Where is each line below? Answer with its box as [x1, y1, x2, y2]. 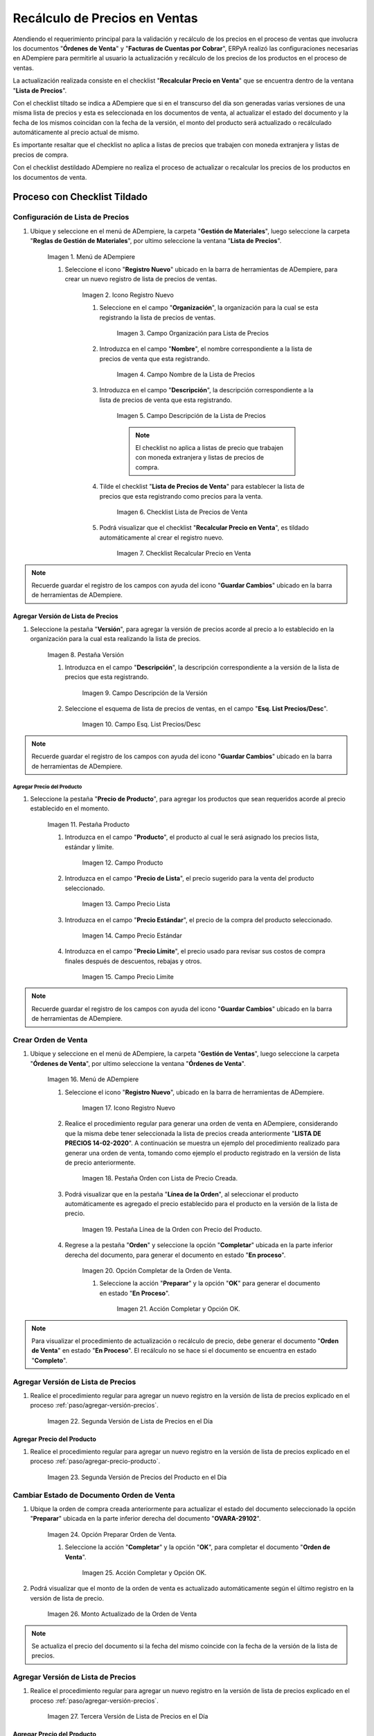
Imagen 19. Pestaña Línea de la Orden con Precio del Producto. [82, 1225, 262, 1233]
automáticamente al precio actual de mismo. [12, 128, 140, 137]
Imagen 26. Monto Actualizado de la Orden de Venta [47, 1610, 197, 1618]
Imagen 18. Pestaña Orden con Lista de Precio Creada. [82, 1174, 238, 1183]
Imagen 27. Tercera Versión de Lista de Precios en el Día [47, 1712, 208, 1721]
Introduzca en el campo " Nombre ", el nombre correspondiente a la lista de [99, 344, 312, 353]
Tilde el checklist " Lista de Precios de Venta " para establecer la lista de [99, 483, 305, 491]
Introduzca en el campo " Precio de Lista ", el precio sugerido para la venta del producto [64, 874, 314, 883]
